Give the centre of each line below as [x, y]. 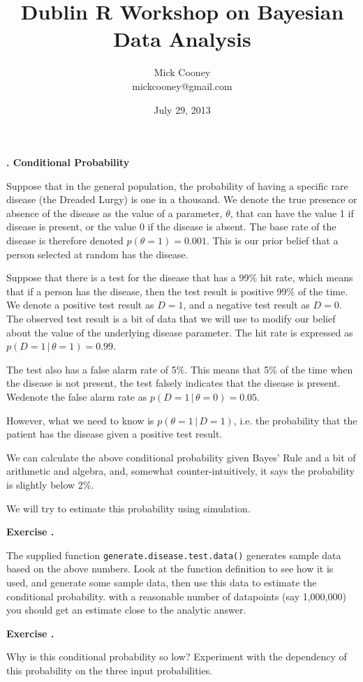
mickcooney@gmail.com [182, 86]
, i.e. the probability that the [295, 420]
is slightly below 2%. [50, 484]
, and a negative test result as [246, 305]
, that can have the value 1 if [292, 213]
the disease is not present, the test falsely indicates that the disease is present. [173, 383]
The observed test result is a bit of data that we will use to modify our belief [171, 319]
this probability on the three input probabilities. [110, 670]
